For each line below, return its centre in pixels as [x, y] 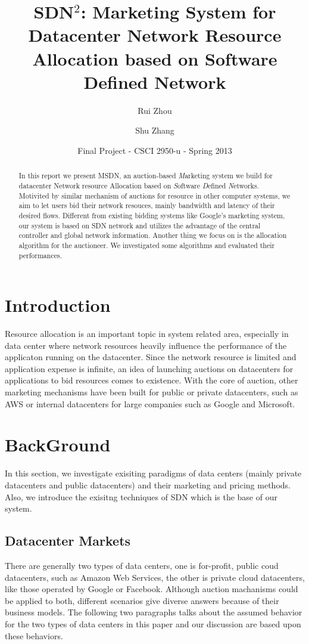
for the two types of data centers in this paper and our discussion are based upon [153, 623]
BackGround [58, 445]
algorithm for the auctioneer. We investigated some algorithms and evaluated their [147, 245]
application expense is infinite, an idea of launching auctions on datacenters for [149, 368]
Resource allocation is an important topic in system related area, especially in [147, 334]
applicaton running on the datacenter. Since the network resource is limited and [151, 357]
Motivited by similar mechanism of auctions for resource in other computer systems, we [154, 195]
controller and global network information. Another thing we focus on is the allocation [153, 235]
